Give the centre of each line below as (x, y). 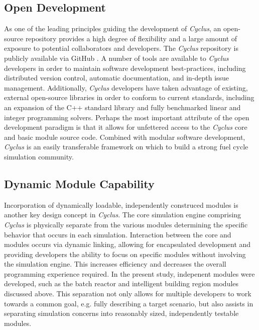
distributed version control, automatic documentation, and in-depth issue (117, 78)
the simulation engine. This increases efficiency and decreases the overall (115, 264)
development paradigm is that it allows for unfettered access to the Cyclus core (126, 127)
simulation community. (39, 156)
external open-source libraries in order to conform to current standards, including (129, 97)
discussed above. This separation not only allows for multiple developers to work (128, 294)
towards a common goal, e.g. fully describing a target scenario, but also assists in (129, 303)
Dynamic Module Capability (79, 183)
